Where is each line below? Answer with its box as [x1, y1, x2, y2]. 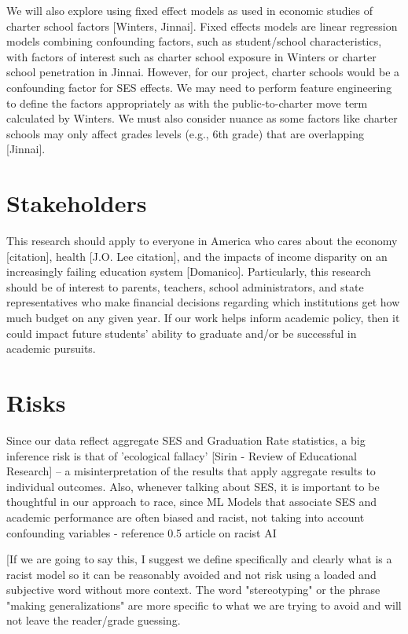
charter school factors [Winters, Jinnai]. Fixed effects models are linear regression [6, 17, 398, 34]
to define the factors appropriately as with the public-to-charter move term [6, 94, 368, 111]
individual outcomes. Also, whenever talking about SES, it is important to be [6, 478, 380, 494]
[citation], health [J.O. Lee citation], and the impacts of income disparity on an [6, 247, 388, 264]
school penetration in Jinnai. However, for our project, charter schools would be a [6, 64, 400, 80]
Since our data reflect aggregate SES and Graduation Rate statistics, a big [6, 431, 366, 448]
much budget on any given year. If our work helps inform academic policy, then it [6, 310, 400, 326]
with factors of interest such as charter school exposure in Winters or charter [6, 48, 377, 64]
